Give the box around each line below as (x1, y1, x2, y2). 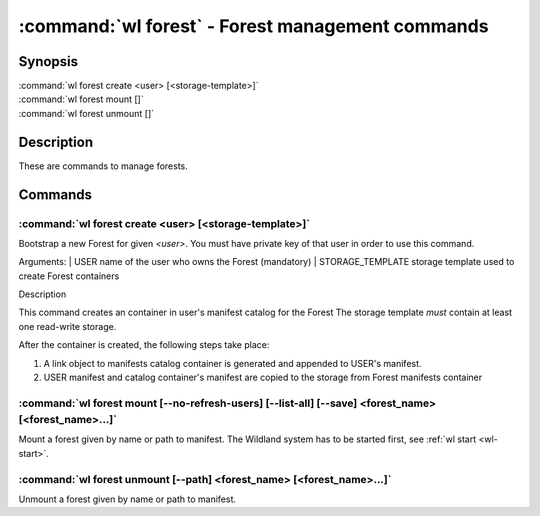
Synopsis (18, 53, 79, 70)
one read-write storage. (18, 320, 117, 332)
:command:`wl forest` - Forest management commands (18, 15, 489, 37)
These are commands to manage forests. (18, 160, 189, 172)
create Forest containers (18, 270, 120, 282)
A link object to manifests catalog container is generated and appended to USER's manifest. (43, 357, 422, 369)
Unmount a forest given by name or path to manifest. (18, 493, 237, 505)
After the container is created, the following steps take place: (18, 339, 270, 351)
